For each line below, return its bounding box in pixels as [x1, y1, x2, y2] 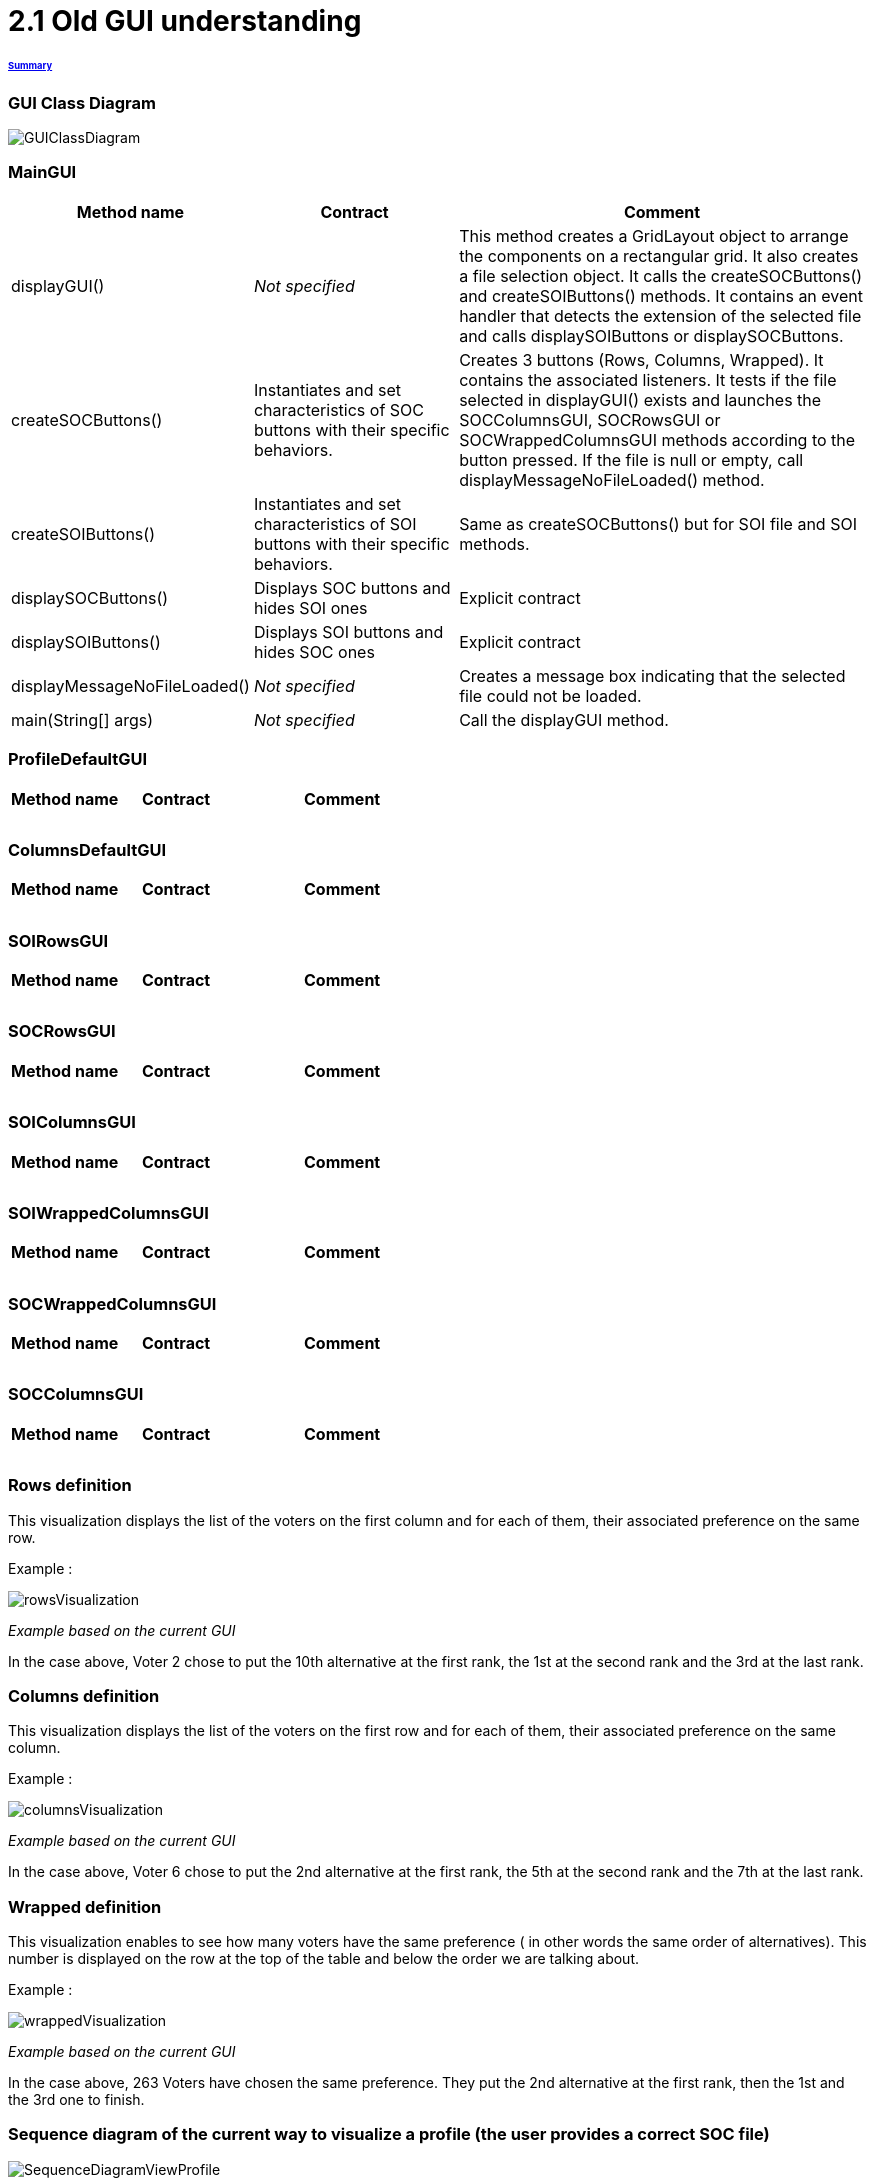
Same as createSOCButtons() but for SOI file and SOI [459, 513, 857, 534]
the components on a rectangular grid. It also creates [459, 245, 859, 266]
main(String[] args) [11, 709, 153, 730]
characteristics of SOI [253, 513, 417, 534]
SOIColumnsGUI [8, 1112, 136, 1133]
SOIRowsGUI [8, 930, 109, 951]
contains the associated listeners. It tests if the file [459, 369, 837, 390]
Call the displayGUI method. [459, 709, 669, 730]
